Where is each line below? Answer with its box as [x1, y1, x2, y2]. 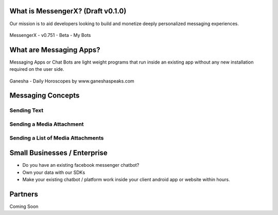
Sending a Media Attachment [9, 121, 84, 128]
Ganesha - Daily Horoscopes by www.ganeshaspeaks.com [9, 77, 135, 84]
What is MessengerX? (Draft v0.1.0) [9, 7, 127, 15]
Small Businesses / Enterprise [9, 149, 108, 158]
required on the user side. [9, 66, 64, 72]
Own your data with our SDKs [22, 169, 85, 175]
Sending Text [9, 107, 44, 114]
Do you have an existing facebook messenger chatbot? [22, 162, 140, 168]
